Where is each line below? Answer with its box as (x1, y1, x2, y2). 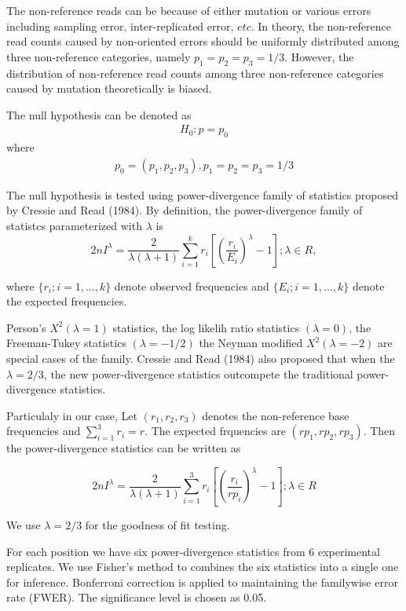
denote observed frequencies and (114, 277, 269, 294)
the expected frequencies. (6, 293, 127, 309)
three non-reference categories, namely (6, 48, 191, 64)
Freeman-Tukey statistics (6, 335, 126, 351)
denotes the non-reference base (202, 407, 349, 423)
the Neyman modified (199, 335, 303, 351)
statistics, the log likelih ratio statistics (112, 319, 300, 335)
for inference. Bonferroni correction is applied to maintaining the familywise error (6, 573, 398, 590)
